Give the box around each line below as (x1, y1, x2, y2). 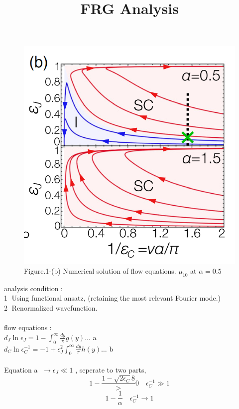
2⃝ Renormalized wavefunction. (4, 302, 98, 313)
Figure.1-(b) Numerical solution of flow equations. (24, 265, 176, 276)
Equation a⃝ (4, 364, 40, 375)
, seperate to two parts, (75, 364, 146, 375)
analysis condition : (4, 283, 63, 293)
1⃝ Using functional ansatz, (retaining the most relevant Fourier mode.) (4, 293, 221, 303)
